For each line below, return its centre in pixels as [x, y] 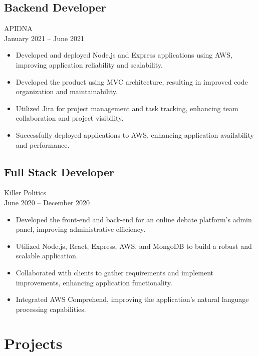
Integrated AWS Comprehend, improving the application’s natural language [132, 299]
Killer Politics [25, 193]
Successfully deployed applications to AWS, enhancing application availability [135, 134]
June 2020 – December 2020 [47, 202]
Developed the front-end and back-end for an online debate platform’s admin [134, 219]
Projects [33, 343]
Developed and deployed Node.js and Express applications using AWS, [124, 55]
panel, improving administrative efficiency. [81, 229]
